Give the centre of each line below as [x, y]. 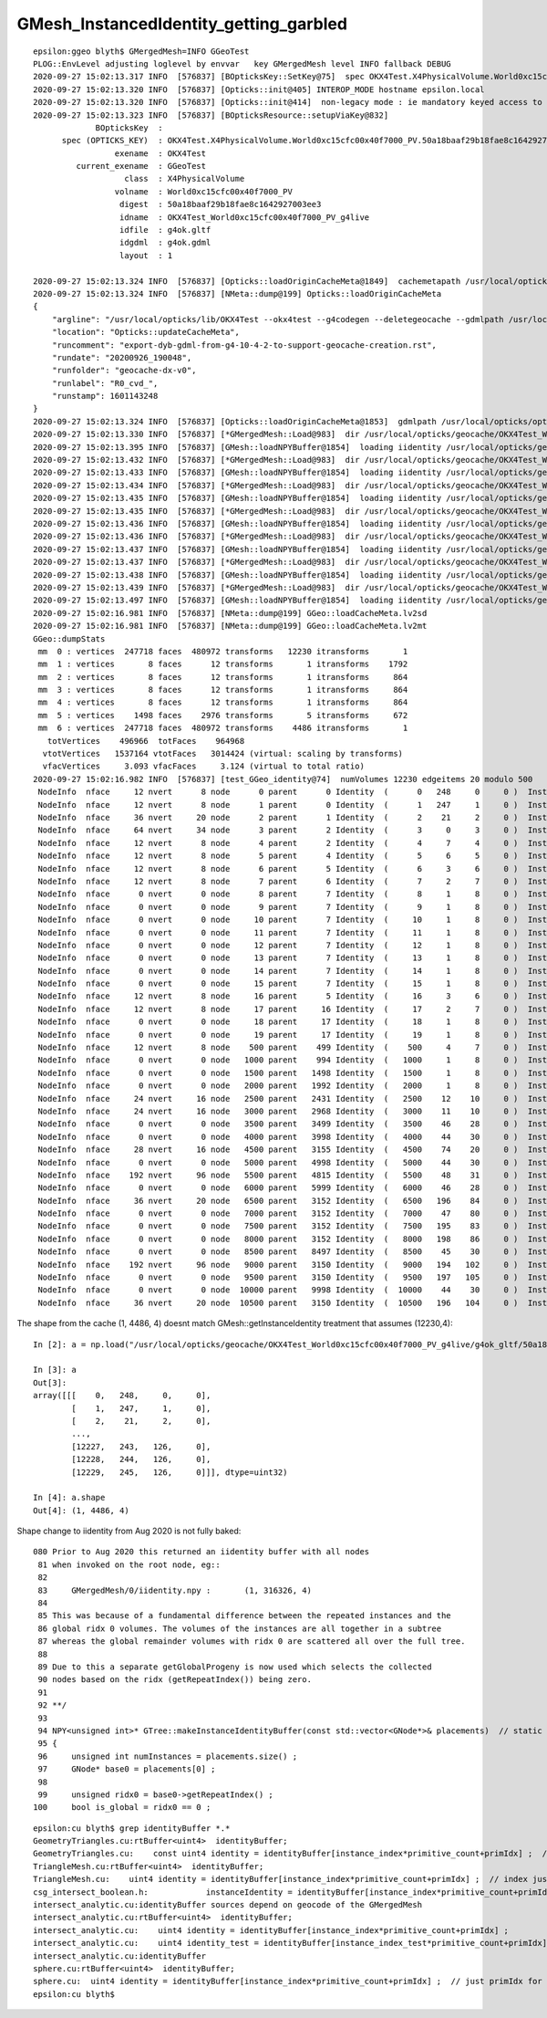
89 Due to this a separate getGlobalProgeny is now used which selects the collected [235, 1667]
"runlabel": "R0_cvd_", [105, 383]
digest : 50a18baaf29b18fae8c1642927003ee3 [220, 204]
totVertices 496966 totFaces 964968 [146, 741]
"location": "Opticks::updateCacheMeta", [146, 332]
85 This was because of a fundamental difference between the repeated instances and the [244, 1616]
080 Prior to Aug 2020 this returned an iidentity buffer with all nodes [201, 1552]
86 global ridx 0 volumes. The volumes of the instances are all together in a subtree [240, 1628]
